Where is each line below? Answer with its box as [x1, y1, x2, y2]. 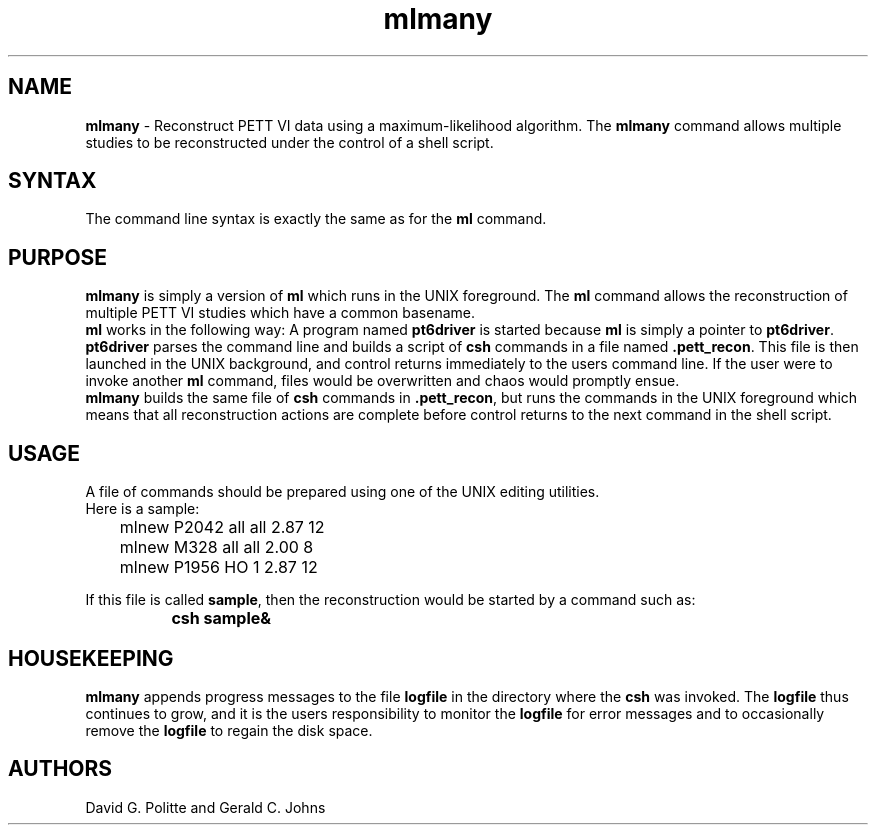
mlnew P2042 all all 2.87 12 [119, 517, 325, 538]
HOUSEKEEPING [8, 645, 174, 671]
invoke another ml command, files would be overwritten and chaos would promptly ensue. [85, 372, 680, 390]
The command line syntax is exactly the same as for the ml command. [85, 210, 547, 228]
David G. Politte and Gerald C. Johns [85, 798, 326, 816]
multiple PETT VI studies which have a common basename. [85, 304, 475, 322]
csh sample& [171, 608, 272, 629]
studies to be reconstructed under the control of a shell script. [85, 133, 494, 151]
